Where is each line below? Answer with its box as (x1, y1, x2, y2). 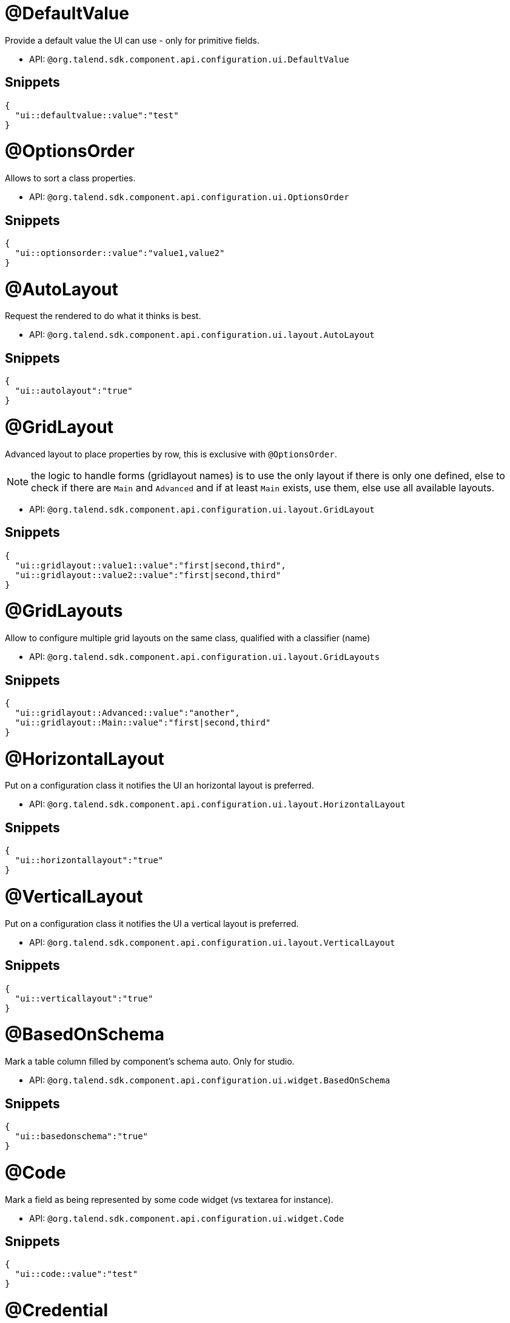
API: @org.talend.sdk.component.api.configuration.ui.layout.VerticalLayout (29, 937, 395, 948)
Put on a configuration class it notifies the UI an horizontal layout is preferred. (5, 780, 314, 791)
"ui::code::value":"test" (15, 1269, 138, 1279)
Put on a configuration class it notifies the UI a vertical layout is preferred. (5, 918, 299, 929)
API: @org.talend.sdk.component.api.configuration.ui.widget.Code (29, 1213, 344, 1224)
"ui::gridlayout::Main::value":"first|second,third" (15, 717, 271, 727)
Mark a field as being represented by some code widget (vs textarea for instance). (5, 1194, 334, 1205)
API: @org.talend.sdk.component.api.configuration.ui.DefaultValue (29, 53, 349, 64)
